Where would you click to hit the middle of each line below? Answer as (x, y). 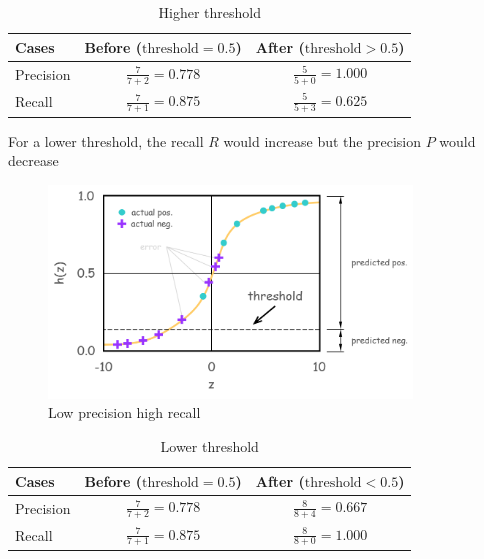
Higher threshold (209, 12)
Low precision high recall (124, 412)
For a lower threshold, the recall (106, 140)
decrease (33, 160)
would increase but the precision (322, 140)
